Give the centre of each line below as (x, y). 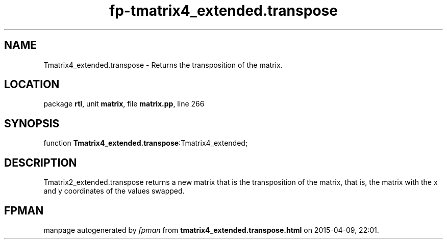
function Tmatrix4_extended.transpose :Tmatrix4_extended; (146, 143)
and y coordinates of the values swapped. (114, 191)
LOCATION (32, 85)
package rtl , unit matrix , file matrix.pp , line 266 (124, 104)
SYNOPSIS (32, 123)
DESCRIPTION (41, 163)
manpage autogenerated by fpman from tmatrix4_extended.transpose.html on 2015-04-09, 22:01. (211, 230)
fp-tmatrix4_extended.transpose (224, 11)
